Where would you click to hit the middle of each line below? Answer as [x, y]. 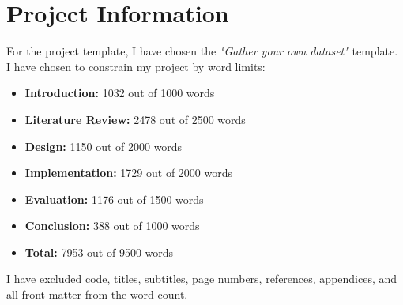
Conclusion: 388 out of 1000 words [112, 226]
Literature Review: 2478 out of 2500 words [135, 119]
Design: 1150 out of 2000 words [104, 146]
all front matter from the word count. [97, 294]
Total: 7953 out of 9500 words [99, 252]
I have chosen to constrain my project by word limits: [136, 66]
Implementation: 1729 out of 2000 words [128, 173]
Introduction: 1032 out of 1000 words [120, 93]
